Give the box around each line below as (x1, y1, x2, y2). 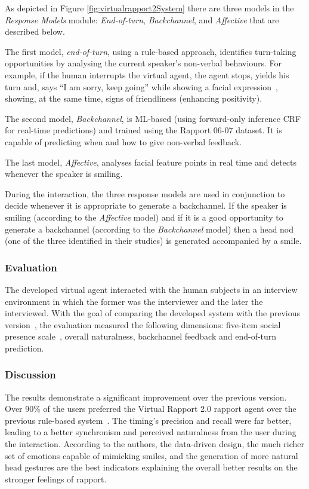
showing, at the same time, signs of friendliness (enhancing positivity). (5, 92, 262, 105)
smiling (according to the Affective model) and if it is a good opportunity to (5, 210, 283, 223)
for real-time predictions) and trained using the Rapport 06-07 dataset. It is (5, 124, 282, 136)
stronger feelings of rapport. (5, 472, 107, 485)
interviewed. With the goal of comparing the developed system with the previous (5, 307, 301, 319)
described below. (5, 25, 65, 38)
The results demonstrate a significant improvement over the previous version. (5, 390, 287, 403)
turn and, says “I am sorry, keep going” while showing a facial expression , (5, 80, 278, 93)
